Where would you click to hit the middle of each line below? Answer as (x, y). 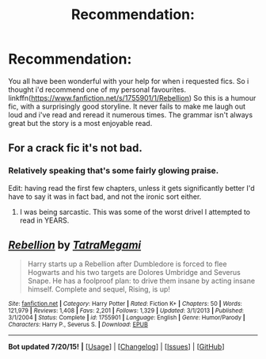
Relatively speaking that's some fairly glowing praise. (114, 170)
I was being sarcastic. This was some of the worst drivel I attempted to (135, 212)
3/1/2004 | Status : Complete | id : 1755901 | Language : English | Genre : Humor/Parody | (127, 318)
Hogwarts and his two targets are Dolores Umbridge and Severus (134, 273)
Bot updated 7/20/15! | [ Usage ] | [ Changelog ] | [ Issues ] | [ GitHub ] (116, 347)
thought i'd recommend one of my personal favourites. (97, 90)
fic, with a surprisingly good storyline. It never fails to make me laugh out (127, 106)
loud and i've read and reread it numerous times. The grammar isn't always (131, 115)
